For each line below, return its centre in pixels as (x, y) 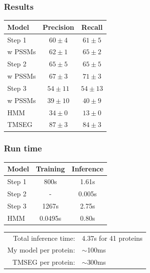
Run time (23, 148)
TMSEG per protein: (44, 262)
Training (50, 169)
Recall (92, 27)
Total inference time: (44, 238)
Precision (58, 27)
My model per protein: (41, 250)
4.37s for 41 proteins (112, 238)
